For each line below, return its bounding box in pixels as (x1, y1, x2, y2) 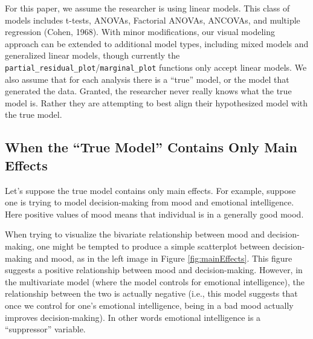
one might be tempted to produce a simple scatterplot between (37, 239, 270, 252)
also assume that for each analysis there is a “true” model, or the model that (5, 73, 289, 85)
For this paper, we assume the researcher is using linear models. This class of (5, 2, 290, 14)
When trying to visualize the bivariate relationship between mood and (5, 228, 265, 241)
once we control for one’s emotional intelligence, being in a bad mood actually (5, 299, 294, 311)
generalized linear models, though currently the (5, 49, 180, 62)
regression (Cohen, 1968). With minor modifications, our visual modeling (5, 25, 275, 38)
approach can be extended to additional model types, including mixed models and (5, 37, 309, 50)
